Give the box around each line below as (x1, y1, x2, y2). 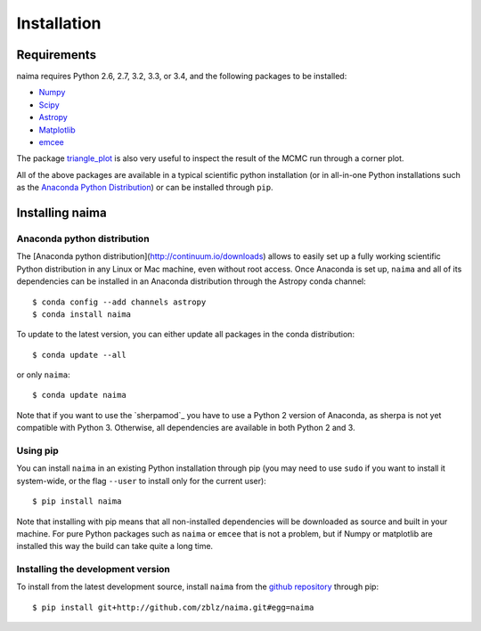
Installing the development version (16, 563, 171, 576)
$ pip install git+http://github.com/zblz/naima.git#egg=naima (32, 602, 314, 612)
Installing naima (16, 206, 107, 220)
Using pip (16, 445, 60, 457)
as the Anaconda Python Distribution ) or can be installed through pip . (16, 182, 273, 193)
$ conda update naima (32, 390, 126, 400)
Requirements (16, 47, 97, 62)
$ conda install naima (32, 309, 132, 320)
